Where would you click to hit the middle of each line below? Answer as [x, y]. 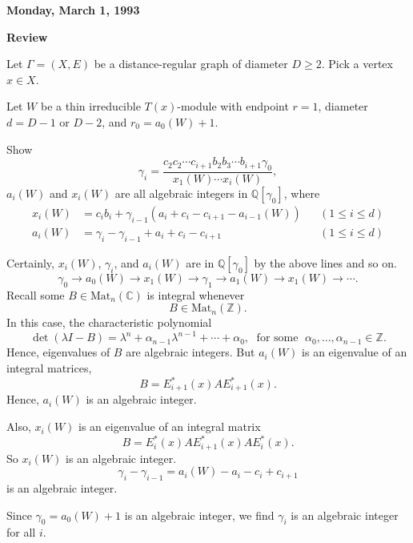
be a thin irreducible [90, 106]
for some [277, 338]
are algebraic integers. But [190, 352]
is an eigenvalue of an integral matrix [170, 426]
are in [200, 262]
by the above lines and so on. [325, 262]
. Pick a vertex [357, 64]
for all [21, 532]
